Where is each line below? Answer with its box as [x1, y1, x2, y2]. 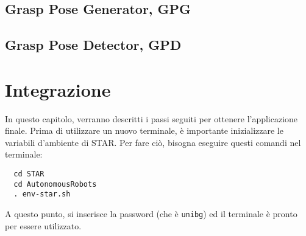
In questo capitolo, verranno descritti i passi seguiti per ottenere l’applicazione [5, 112, 298, 125]
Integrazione [5, 77, 111, 102]
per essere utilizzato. [5, 219, 82, 232]
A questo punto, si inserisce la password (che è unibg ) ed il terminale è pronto [5, 207, 297, 220]
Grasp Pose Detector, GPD [5, 35, 182, 54]
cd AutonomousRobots [13, 179, 97, 189]
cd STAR [13, 170, 44, 179]
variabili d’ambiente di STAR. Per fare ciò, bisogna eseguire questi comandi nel [5, 136, 301, 148]
